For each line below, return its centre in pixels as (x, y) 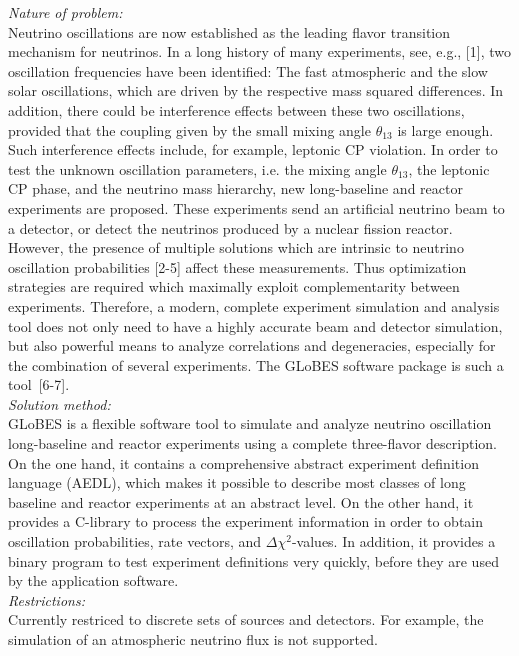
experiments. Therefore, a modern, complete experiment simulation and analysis (254, 305)
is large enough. (445, 129)
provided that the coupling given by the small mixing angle (189, 129)
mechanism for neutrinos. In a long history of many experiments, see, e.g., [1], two (259, 51)
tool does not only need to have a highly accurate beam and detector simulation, (255, 325)
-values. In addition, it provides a (393, 541)
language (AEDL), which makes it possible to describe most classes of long (237, 482)
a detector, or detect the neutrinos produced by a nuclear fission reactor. (230, 227)
